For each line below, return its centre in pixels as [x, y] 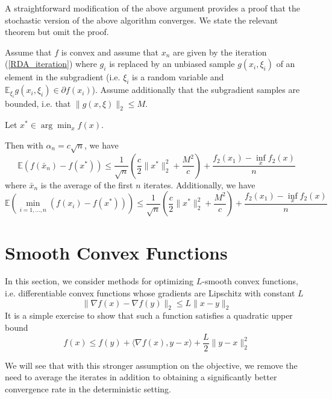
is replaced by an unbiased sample [172, 64]
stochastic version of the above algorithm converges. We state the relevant [142, 20]
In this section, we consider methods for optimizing [99, 281]
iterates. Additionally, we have [199, 184]
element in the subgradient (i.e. [63, 77]
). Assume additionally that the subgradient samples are [196, 90]
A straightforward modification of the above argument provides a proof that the [153, 8]
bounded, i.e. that [38, 103]
